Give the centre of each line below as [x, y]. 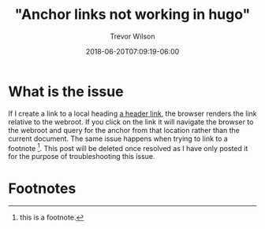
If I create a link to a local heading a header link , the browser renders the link [132, 113]
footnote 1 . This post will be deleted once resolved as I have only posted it [128, 147]
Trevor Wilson [132, 36]
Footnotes [42, 188]
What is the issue [66, 91]
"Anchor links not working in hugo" [132, 15]
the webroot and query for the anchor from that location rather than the [124, 130]
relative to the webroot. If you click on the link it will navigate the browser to [131, 122]
